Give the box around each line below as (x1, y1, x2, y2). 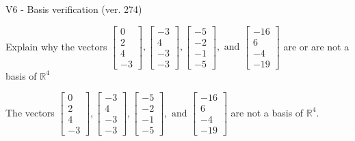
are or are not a (283, 39, 350, 53)
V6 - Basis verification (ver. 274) (5, 2, 142, 16)
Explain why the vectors (5, 39, 107, 53)
